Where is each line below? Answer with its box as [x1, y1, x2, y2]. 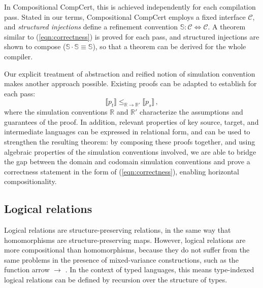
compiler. [4, 51, 33, 61]
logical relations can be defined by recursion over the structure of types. [4, 274, 227, 285]
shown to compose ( [4, 41, 66, 52]
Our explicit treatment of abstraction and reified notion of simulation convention [4, 68, 255, 79]
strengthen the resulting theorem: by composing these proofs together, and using [4, 136, 255, 147]
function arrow [4, 264, 50, 275]
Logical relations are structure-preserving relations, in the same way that [4, 225, 231, 235]
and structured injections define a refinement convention [4, 21, 178, 32]
